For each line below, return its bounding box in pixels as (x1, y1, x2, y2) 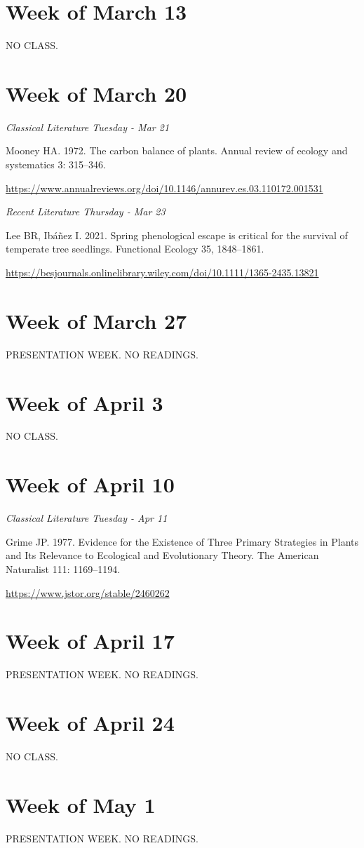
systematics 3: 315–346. (6, 157, 106, 172)
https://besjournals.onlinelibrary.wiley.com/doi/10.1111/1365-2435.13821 (6, 265, 319, 279)
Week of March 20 (6, 79, 187, 107)
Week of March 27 (6, 306, 187, 335)
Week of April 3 (6, 388, 163, 417)
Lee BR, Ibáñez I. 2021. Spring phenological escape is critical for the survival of (6, 227, 348, 242)
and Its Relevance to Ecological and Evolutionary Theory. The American (6, 548, 319, 563)
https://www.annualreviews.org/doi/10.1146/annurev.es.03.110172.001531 (6, 180, 323, 195)
